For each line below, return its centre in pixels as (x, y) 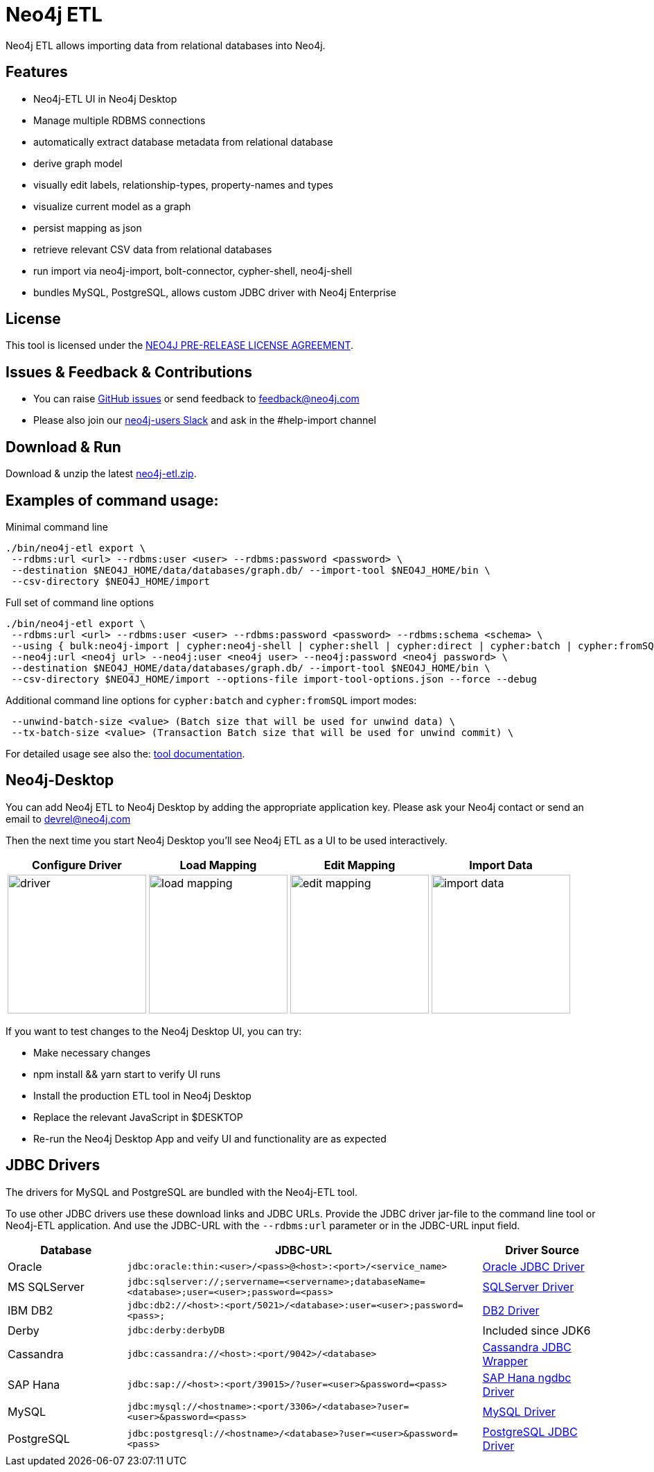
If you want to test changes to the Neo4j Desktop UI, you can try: (154, 1031)
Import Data (501, 865)
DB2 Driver (511, 1310)
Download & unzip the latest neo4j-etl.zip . (101, 474)
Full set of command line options (80, 602)
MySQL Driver (519, 1411)
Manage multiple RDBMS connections (120, 120)
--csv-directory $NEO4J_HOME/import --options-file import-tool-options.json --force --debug (274, 679)
